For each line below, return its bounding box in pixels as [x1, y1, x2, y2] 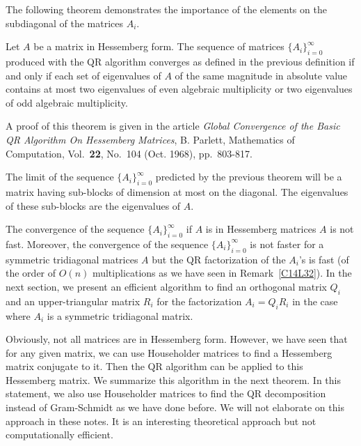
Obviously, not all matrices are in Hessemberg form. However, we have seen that [6, 332, 348, 346]
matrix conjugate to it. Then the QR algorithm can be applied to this [6, 359, 303, 374]
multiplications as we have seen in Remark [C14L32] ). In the [92, 266, 352, 280]
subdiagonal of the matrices [6, 15, 123, 30]
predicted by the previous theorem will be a [155, 169, 342, 184]
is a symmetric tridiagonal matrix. [47, 308, 193, 323]
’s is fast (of [298, 252, 349, 266]
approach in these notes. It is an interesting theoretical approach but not [6, 413, 316, 428]
